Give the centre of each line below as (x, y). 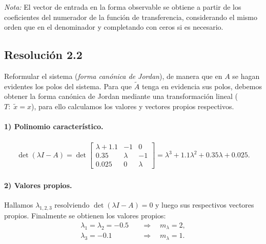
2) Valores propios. (38, 185)
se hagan (246, 76)
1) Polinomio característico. (54, 126)
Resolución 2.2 (43, 55)
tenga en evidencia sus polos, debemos (202, 86)
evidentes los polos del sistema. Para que (68, 86)
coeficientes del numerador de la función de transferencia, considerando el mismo (131, 17)
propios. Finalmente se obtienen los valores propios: (85, 216)
